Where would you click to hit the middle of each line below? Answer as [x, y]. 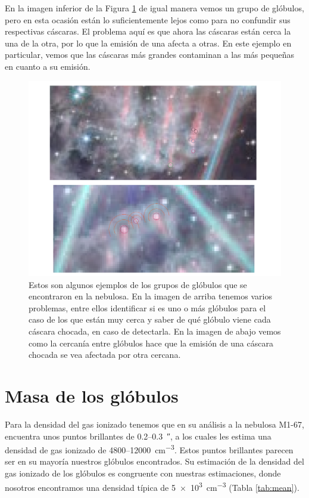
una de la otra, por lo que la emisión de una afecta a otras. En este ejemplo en [148, 43]
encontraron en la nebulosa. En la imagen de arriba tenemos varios [150, 296]
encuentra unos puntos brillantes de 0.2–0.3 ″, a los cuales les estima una [138, 436]
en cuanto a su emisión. [48, 66]
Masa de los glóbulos [92, 396]
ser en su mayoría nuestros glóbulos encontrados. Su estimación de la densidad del [154, 461]
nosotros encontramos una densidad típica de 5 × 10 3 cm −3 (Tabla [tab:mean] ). [152, 486]
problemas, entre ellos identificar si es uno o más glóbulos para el [147, 307]
